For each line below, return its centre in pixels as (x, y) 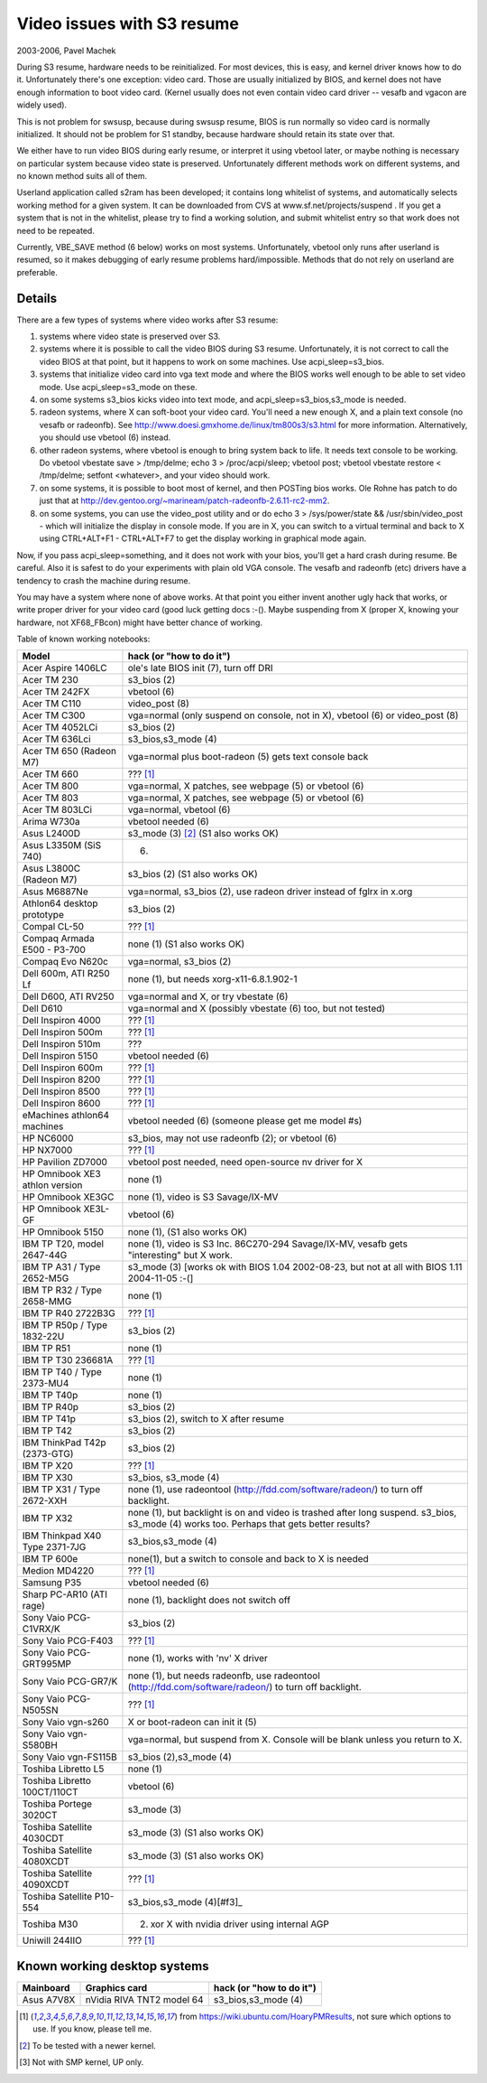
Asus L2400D (51, 834)
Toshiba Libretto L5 (63, 1769)
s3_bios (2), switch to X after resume (206, 1419)
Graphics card (116, 1987)
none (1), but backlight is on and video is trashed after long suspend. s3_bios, (292, 1513)
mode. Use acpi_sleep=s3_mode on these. (118, 387)
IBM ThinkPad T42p (64, 1443)
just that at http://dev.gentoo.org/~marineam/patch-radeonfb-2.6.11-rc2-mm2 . (184, 500)
